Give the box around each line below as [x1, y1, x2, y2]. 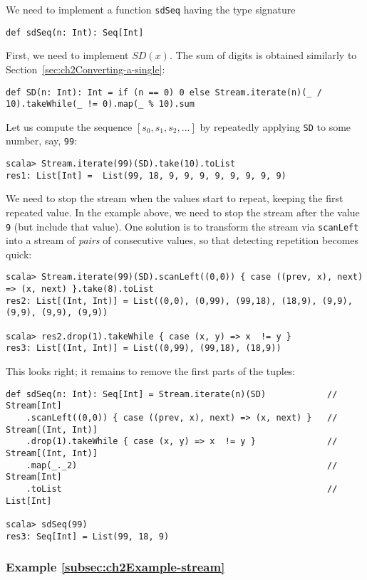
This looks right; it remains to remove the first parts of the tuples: [6, 364, 296, 379]
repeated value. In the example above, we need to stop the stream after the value [6, 205, 360, 220]
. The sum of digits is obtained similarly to [169, 48, 357, 63]
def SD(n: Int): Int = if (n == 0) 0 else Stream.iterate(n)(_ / [6, 87, 322, 97]
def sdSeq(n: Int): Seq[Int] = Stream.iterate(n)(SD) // [6, 389, 338, 399]
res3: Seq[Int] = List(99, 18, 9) [6, 531, 170, 542]
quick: [6, 246, 32, 261]
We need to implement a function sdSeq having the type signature [6, 2, 296, 16]
